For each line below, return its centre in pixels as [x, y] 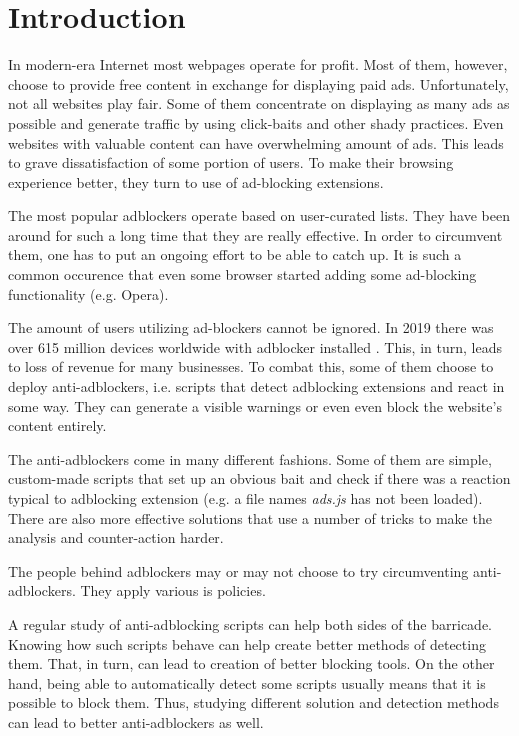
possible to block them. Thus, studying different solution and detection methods [253, 702]
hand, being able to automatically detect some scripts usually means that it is [247, 682]
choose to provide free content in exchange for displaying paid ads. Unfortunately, [258, 83]
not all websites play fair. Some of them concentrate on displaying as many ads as [259, 103]
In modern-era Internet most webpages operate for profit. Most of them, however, [258, 64]
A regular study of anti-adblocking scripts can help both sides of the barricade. [250, 623]
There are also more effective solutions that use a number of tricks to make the [250, 517]
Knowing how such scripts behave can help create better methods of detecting [247, 643]
